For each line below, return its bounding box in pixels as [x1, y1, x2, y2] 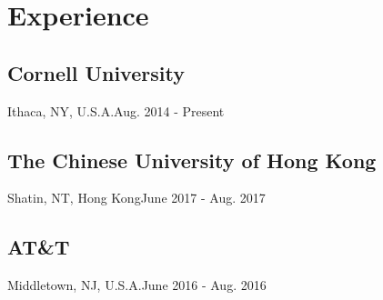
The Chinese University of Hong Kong [7, 145, 377, 174]
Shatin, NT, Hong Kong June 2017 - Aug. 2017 [7, 188, 266, 207]
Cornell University [7, 58, 185, 86]
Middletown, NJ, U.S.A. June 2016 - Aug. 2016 [7, 275, 267, 295]
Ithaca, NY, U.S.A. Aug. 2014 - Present [7, 101, 225, 120]
